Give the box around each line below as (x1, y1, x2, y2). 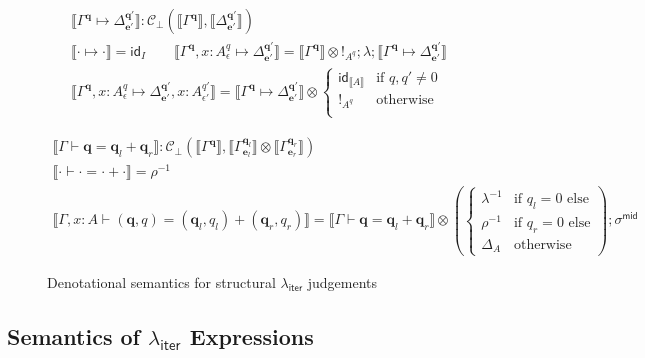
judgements (307, 271, 378, 292)
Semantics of (7, 320, 140, 351)
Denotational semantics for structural (47, 271, 276, 292)
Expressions (189, 320, 314, 351)
